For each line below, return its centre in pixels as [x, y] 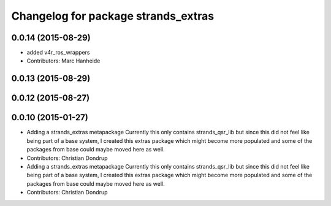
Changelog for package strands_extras [113, 16]
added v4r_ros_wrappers [58, 53]
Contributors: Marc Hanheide [63, 61]
